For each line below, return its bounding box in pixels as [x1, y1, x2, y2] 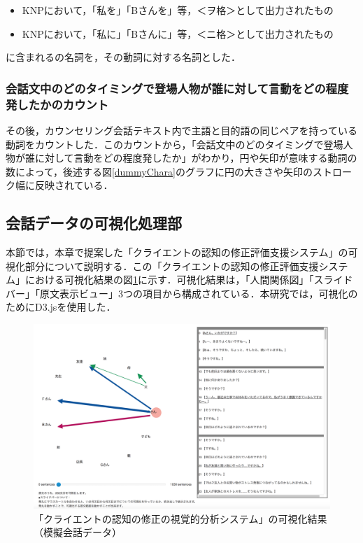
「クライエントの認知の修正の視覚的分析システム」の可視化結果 [34, 511, 327, 526]
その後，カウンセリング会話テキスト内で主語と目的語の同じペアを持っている [6, 122, 357, 137]
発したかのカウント [6, 95, 109, 113]
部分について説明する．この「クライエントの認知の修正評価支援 [24, 258, 319, 273]
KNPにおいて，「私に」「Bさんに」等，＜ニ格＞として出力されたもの [22, 26, 334, 41]
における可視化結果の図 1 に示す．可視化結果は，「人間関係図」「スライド [24, 272, 353, 287]
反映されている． [34, 178, 113, 192]
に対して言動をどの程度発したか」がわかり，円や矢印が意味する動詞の [34, 150, 357, 165]
